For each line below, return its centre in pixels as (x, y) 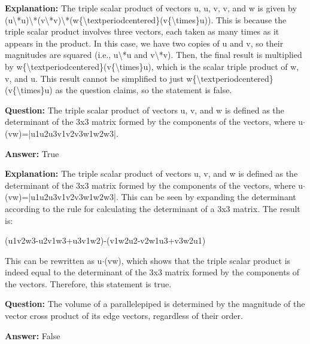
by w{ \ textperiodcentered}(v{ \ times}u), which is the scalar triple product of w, (152, 66)
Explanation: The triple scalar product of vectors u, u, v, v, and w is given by (151, 8)
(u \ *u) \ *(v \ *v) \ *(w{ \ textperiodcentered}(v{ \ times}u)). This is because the (146, 19)
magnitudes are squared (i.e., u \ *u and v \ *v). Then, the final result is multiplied (154, 55)
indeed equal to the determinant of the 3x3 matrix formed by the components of (152, 272)
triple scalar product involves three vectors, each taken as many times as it (142, 31)
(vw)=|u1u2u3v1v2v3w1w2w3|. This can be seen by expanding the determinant (151, 197)
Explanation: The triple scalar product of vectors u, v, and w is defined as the (151, 173)
